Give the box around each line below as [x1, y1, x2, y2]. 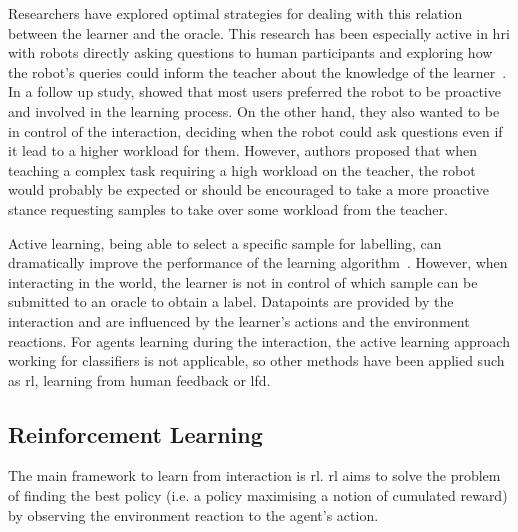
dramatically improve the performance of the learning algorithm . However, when [8, 252, 508, 273]
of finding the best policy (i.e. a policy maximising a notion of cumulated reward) [8, 485, 508, 506]
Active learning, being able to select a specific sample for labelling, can [8, 232, 442, 253]
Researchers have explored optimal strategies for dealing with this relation [8, 3, 463, 23]
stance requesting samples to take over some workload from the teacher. [8, 198, 448, 219]
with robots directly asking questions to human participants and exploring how [8, 42, 493, 63]
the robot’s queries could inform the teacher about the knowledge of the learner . [8, 61, 507, 82]
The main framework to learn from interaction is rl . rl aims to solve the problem [8, 465, 501, 486]
